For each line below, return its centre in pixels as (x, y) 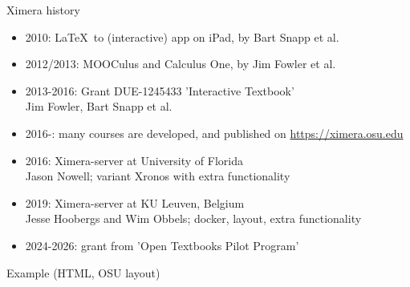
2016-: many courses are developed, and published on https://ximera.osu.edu (214, 133)
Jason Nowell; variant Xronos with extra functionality (158, 176)
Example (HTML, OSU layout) (83, 272)
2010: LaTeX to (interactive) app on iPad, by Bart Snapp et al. (182, 36)
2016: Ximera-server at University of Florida (134, 160)
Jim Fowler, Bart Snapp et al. (99, 106)
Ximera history (43, 10)
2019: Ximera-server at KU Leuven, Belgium (135, 202)
